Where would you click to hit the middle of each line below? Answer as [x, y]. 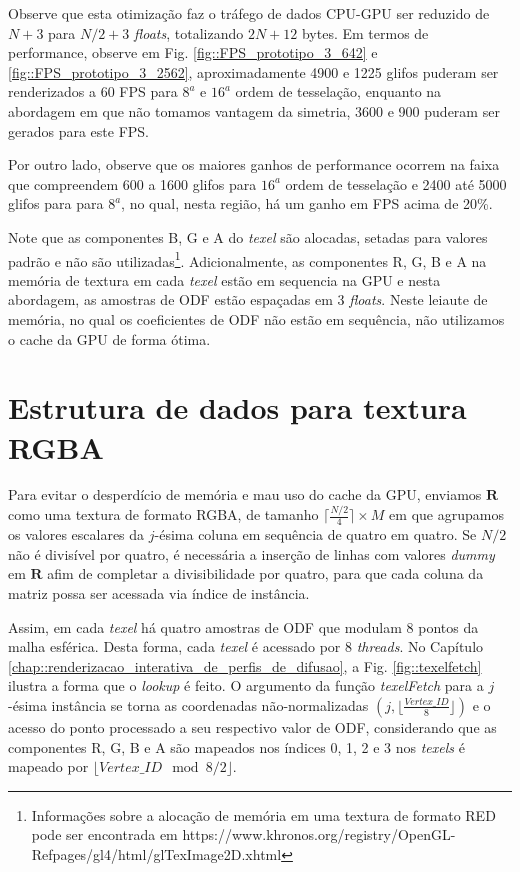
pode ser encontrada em [104, 834]
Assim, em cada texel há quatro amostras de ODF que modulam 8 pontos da [243, 626]
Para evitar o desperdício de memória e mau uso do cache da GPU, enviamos [245, 494]
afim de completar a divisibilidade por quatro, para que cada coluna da [265, 573]
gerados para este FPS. [79, 130]
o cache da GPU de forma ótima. [109, 338]
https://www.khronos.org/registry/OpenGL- [319, 834]
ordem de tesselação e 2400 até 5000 [396, 183]
